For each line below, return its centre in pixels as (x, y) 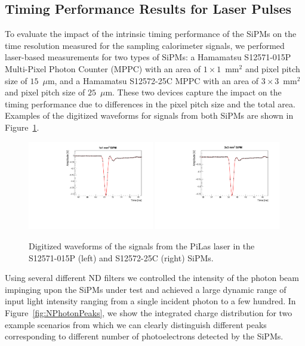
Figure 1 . (22, 127)
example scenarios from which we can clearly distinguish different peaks (136, 324)
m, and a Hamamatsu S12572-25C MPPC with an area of (153, 80)
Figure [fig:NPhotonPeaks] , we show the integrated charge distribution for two (149, 312)
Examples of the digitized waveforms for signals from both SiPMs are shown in (149, 115)
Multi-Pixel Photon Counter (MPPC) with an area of (103, 68)
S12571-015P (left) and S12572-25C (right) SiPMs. (121, 257)
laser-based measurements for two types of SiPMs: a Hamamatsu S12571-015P (148, 57)
